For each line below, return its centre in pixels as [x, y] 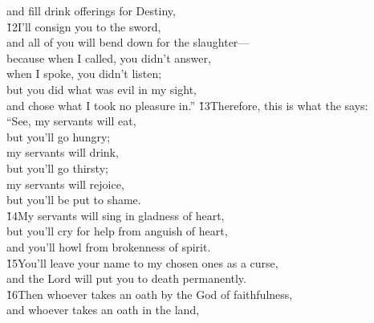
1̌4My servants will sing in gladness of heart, [116, 215]
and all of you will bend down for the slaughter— [128, 42]
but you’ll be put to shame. [74, 200]
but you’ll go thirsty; [57, 168]
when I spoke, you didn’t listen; [84, 74]
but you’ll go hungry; [59, 136]
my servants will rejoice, [65, 184]
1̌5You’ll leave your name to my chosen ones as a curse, [142, 262]
